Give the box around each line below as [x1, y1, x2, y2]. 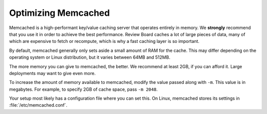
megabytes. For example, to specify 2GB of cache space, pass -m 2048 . [9, 86, 158, 92]
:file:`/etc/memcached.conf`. [9, 102, 68, 108]
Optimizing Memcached [9, 7, 110, 18]
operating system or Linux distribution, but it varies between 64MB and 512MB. [9, 54, 171, 60]
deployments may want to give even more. [9, 70, 96, 76]
